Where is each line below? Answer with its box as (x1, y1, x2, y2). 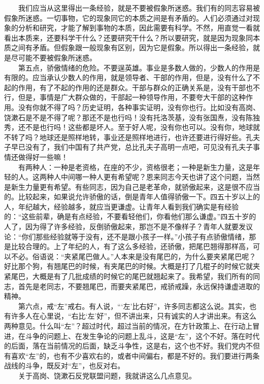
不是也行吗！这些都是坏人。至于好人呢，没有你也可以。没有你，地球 (25, 122, 253, 132)
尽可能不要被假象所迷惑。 (11, 52, 96, 62)
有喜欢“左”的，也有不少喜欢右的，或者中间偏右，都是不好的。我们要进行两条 (4, 350, 260, 361)
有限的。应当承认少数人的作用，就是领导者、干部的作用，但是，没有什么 (4, 72, 246, 83)
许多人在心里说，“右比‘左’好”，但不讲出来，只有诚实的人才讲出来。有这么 (11, 310, 256, 321)
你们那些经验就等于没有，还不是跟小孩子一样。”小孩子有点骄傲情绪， (21, 231, 249, 241)
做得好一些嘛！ (18, 151, 68, 162)
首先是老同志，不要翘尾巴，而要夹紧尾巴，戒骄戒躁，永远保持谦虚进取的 (18, 281, 260, 291)
